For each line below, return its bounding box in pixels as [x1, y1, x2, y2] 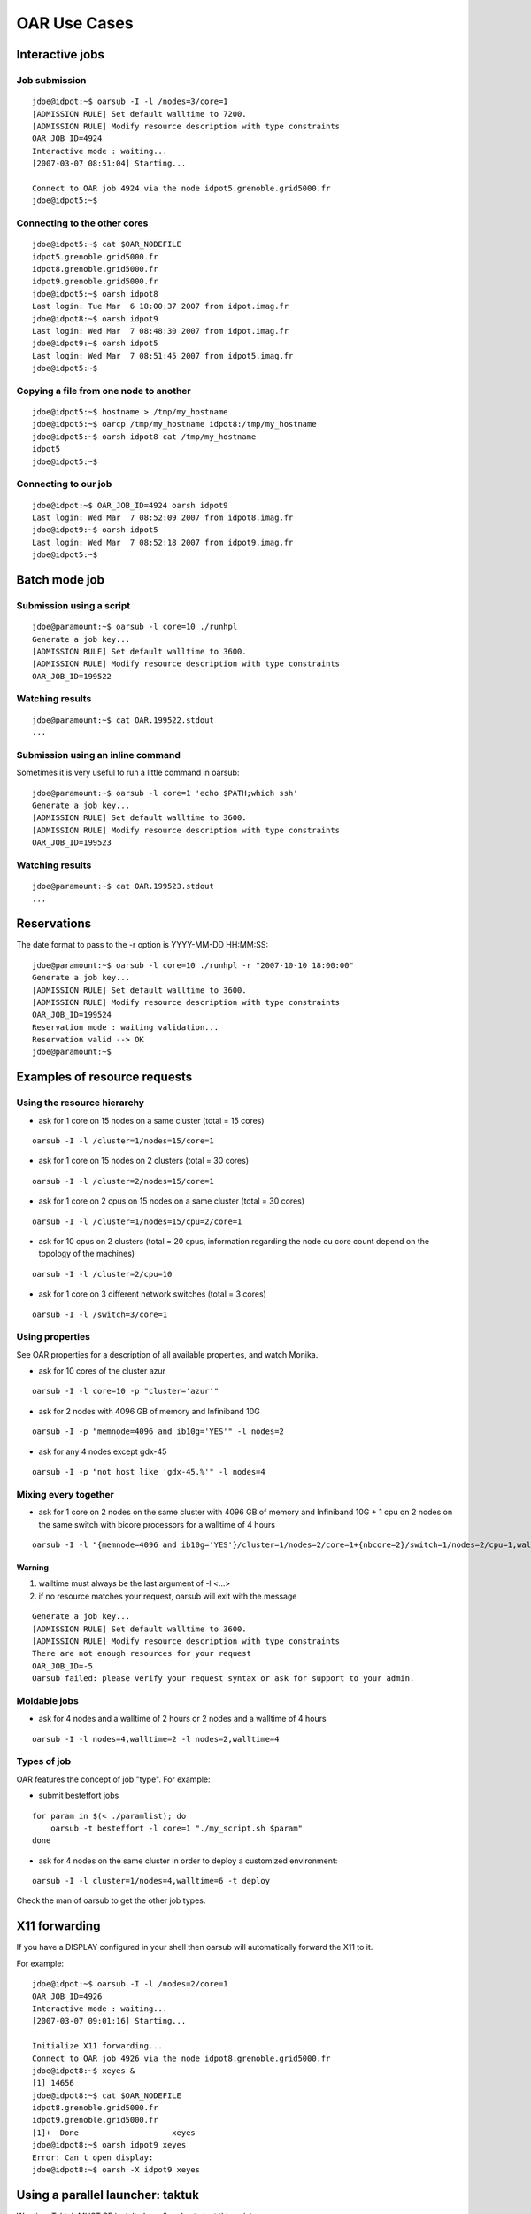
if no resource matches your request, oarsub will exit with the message [38, 1591, 297, 1601]
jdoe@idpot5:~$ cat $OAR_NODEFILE [32, 239, 181, 250]
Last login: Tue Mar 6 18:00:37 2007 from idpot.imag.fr [32, 301, 289, 312]
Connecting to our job [16, 478, 112, 491]
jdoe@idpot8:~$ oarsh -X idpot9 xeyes [32, 2165, 201, 2175]
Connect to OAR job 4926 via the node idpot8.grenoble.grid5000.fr [32, 2053, 331, 2063]
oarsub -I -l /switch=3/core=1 [32, 1309, 168, 1320]
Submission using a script [16, 599, 131, 611]
